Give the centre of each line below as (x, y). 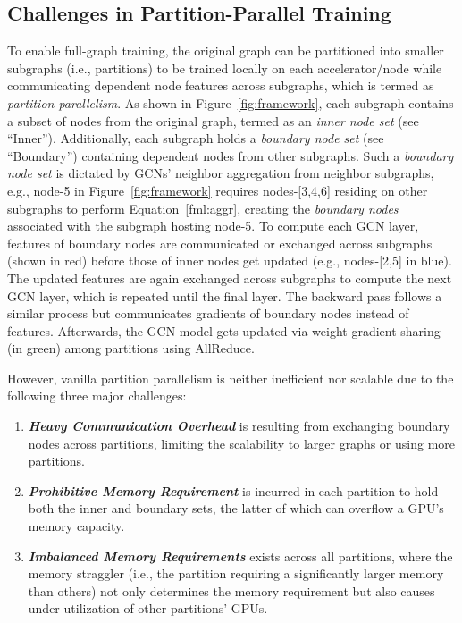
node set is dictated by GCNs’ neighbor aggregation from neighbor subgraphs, (221, 173)
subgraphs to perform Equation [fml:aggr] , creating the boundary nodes (203, 208)
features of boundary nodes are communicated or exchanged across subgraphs (220, 243)
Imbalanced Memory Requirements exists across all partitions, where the (240, 556)
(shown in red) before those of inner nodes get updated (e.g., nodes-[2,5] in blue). (230, 261)
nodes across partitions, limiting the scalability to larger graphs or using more (242, 443)
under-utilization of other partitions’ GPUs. (148, 608)
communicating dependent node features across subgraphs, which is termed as (221, 85)
